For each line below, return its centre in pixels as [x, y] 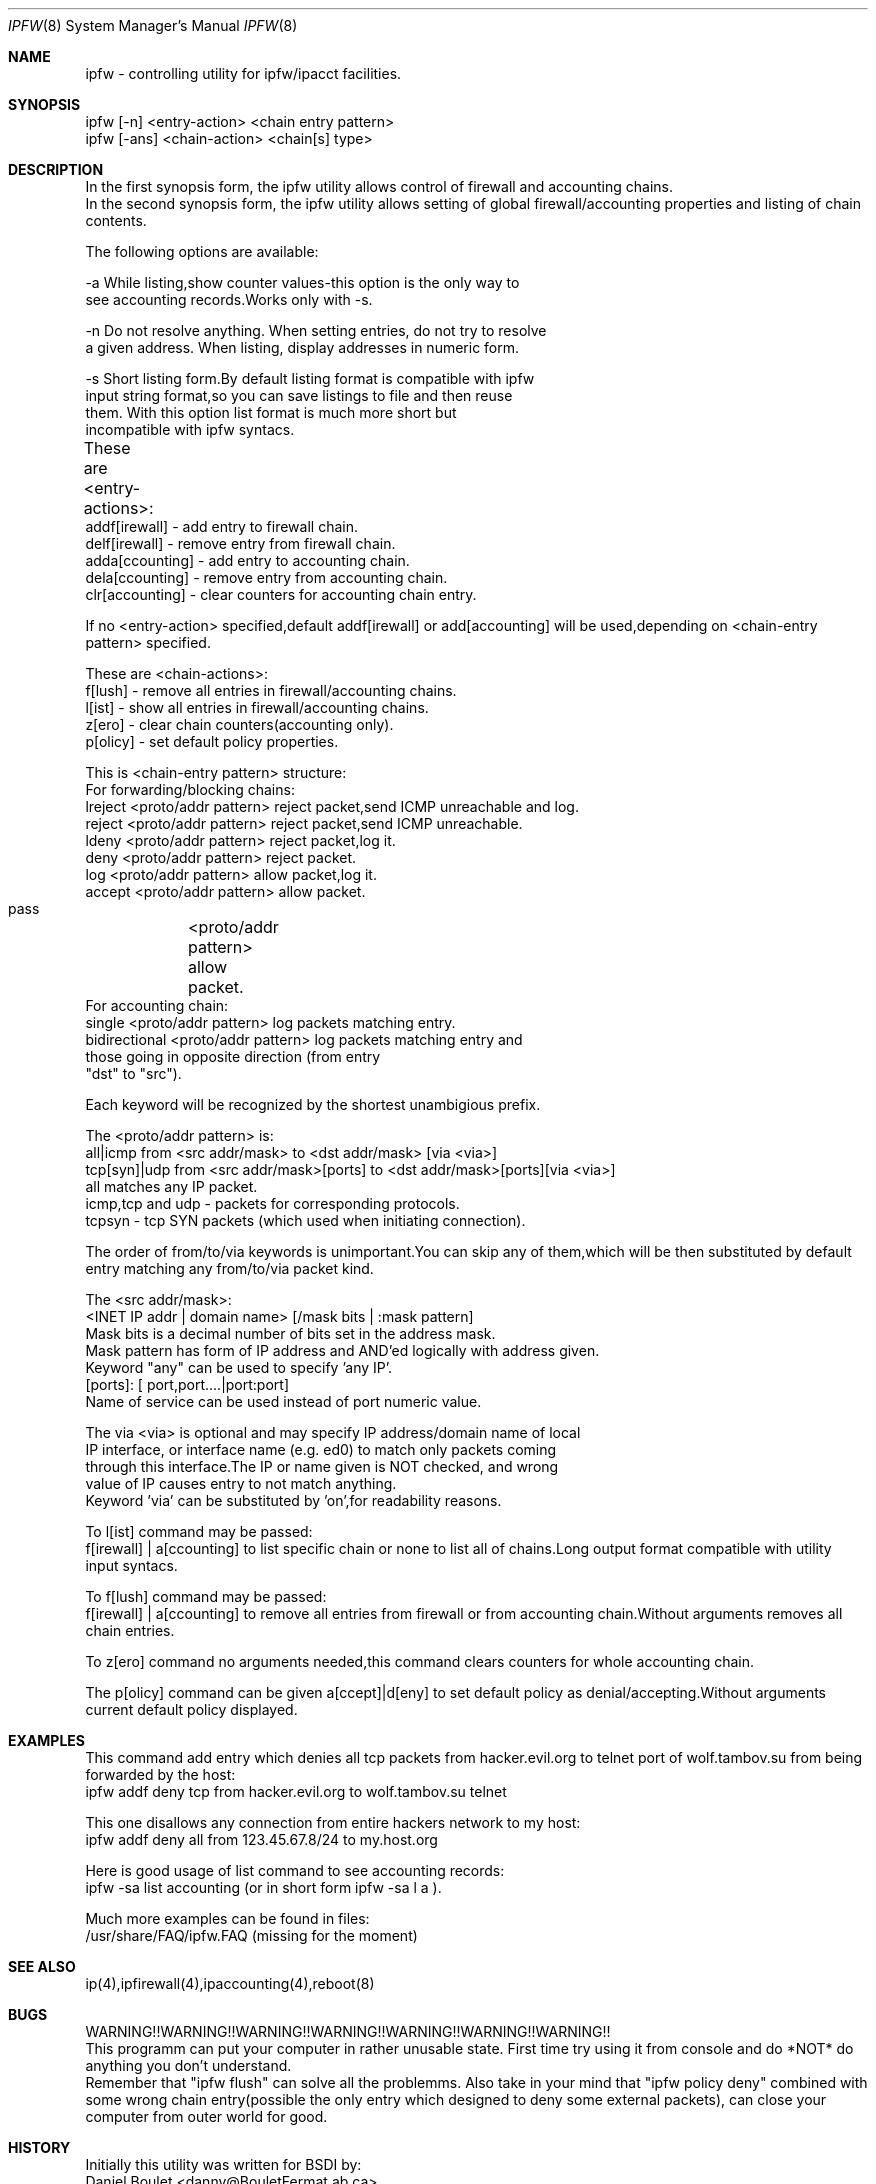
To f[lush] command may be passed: [206, 1596]
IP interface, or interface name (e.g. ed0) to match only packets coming [321, 1449]
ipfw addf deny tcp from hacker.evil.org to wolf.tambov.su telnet [296, 1791]
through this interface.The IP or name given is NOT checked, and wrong [322, 1466]
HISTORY [39, 2147]
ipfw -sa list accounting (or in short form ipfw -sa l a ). [263, 1887]
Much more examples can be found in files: [227, 1918]
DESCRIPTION [56, 169]
